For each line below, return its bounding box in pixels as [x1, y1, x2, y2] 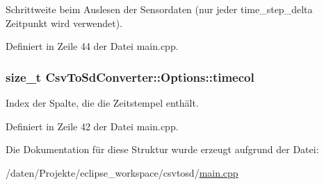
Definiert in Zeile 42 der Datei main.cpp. [6, 118, 179, 133]
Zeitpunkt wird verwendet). [6, 15, 123, 30]
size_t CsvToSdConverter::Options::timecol [6, 68, 254, 85]
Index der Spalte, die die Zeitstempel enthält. [6, 96, 199, 109]
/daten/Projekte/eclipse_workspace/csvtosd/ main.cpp [6, 165, 238, 179]
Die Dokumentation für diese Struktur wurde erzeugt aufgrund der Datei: [6, 142, 319, 157]
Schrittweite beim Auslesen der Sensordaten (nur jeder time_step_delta [6, 2, 313, 16]
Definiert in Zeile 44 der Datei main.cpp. [6, 39, 179, 53]
